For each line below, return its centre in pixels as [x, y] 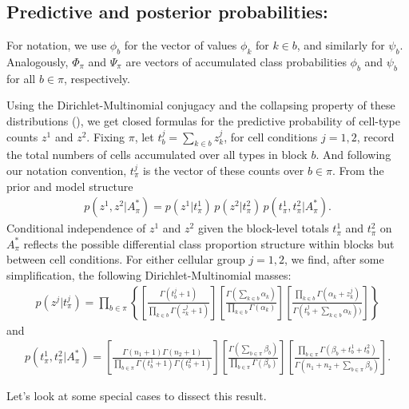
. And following [353, 155]
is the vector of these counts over [223, 170]
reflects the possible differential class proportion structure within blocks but [209, 243]
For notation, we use [57, 45]
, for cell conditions [271, 136]
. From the [358, 170]
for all [21, 78]
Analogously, [38, 62]
